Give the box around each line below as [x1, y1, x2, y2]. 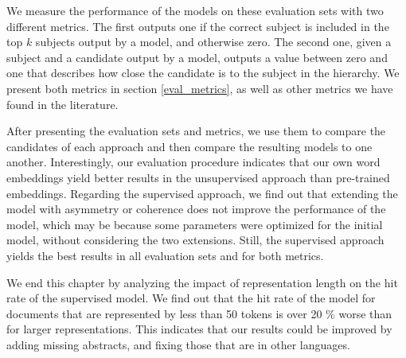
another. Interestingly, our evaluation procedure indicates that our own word [6, 154, 381, 170]
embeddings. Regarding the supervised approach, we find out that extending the [6, 185, 398, 201]
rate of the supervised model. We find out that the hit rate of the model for [6, 290, 376, 306]
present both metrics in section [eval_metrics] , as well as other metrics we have [6, 80, 393, 96]
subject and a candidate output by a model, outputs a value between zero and [6, 49, 388, 65]
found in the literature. [6, 95, 119, 112]
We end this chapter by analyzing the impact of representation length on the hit [6, 274, 398, 290]
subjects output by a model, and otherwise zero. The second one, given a [35, 33, 392, 50]
